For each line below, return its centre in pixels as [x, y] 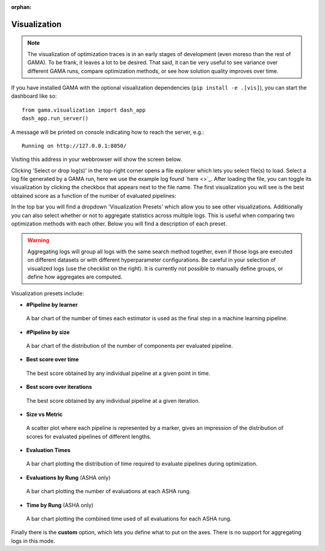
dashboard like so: [34, 96]
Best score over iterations [59, 387]
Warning [38, 241]
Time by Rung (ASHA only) [60, 505]
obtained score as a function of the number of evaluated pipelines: [94, 195]
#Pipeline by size [48, 332]
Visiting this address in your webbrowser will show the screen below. [97, 159]
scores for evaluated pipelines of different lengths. [89, 436]
